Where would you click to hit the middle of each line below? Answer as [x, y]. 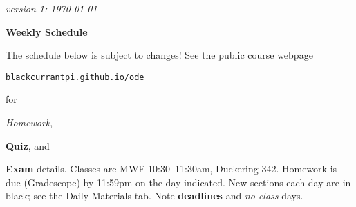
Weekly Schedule [47, 31]
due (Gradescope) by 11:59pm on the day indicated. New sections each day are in [178, 182]
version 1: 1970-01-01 [51, 8]
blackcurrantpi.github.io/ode [75, 77]
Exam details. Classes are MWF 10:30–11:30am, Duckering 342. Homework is [171, 169]
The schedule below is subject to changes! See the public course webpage [159, 55]
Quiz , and [28, 145]
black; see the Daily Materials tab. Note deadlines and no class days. [154, 196]
